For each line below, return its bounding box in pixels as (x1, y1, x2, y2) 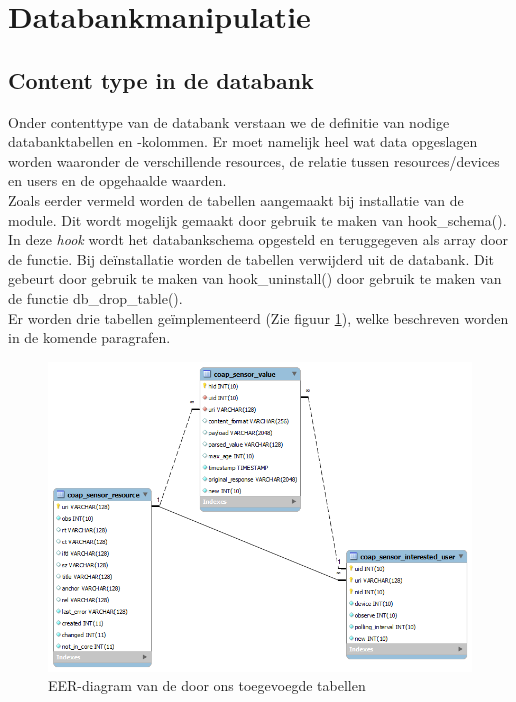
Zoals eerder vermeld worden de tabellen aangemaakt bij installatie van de (8, 189, 464, 210)
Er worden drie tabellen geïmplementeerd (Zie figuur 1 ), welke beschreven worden (8, 307, 509, 328)
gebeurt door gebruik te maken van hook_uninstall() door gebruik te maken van (8, 268, 502, 289)
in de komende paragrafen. (8, 327, 171, 348)
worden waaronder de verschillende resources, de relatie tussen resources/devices (8, 150, 500, 171)
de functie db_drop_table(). (8, 287, 183, 308)
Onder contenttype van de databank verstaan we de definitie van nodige (8, 111, 450, 132)
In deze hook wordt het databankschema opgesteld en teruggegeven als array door (8, 229, 509, 250)
